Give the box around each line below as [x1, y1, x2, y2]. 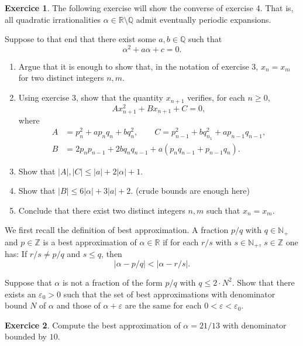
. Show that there [232, 276, 295, 288]
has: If [5, 248, 27, 260]
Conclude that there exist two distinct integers [18, 204, 185, 216]
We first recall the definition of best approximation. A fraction [5, 224, 229, 236]
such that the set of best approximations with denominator [63, 287, 276, 300]
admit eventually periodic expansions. [136, 13, 271, 25]
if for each [163, 235, 199, 248]
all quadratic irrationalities [5, 13, 101, 25]
